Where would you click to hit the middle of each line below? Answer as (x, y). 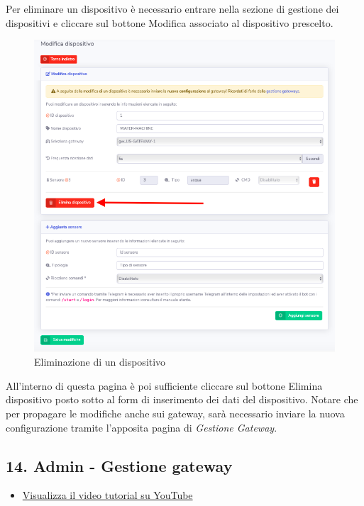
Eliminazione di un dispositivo (100, 362)
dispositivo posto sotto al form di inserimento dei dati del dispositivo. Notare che (182, 399)
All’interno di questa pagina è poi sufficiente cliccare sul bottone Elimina (164, 385)
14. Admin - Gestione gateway (119, 465)
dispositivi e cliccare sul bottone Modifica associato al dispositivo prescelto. (170, 22)
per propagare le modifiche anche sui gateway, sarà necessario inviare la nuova (175, 414)
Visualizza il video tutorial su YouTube (107, 495)
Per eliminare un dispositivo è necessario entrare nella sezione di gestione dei (172, 9)
